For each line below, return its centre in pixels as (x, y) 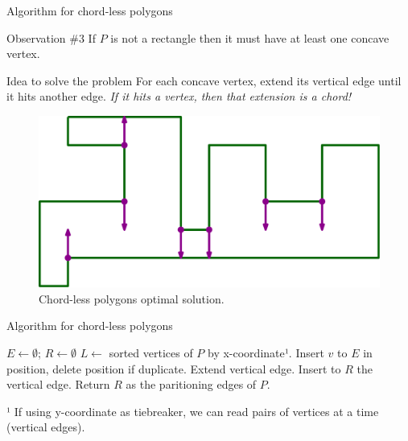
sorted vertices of (151, 352)
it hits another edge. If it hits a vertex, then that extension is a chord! (179, 96)
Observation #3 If (51, 37)
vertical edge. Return (58, 384)
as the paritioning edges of (191, 384)
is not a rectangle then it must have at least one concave (250, 37)
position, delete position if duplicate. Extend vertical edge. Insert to (174, 368)
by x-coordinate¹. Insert (266, 352)
